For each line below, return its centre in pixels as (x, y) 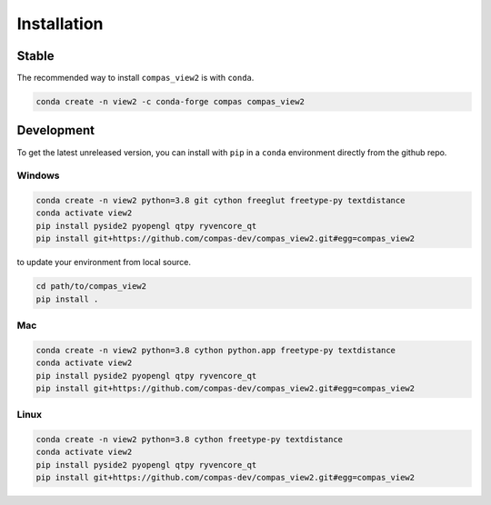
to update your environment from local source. (104, 262)
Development (56, 130)
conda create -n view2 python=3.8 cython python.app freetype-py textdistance (215, 350)
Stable (35, 56)
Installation (60, 24)
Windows (38, 175)
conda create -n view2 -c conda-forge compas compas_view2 (170, 102)
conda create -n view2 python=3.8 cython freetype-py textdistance (190, 440)
